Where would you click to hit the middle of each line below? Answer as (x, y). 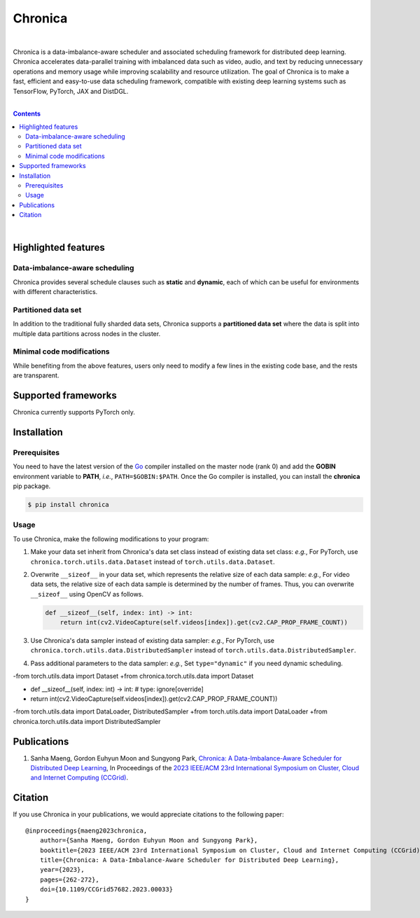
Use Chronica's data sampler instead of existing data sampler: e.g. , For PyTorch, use (153, 641)
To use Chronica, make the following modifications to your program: (111, 538)
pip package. (32, 486)
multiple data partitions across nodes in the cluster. (87, 333)
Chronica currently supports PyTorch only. (74, 412)
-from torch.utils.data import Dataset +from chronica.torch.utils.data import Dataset (133, 676)
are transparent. (36, 375)
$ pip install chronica (69, 505)
